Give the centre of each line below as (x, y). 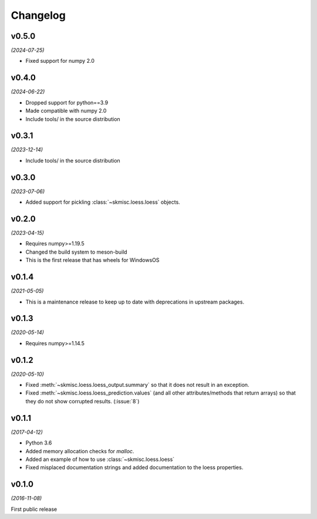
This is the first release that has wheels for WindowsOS (92, 260)
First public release (34, 509)
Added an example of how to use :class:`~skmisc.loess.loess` (100, 459)
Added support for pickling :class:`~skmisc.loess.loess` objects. (103, 202)
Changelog (38, 15)
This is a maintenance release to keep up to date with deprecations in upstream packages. (135, 302)
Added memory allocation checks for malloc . (80, 451)
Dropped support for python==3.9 (67, 102)
